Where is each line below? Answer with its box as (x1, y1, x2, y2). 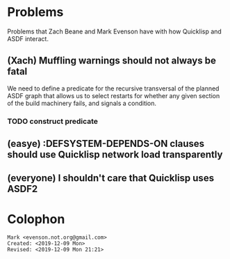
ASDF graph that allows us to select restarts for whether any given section (7, 91, 220, 100)
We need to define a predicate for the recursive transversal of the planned (7, 84, 220, 93)
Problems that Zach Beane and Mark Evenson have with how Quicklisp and (7, 27, 222, 36)
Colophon (7, 211, 65, 227)
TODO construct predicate (7, 116, 99, 126)
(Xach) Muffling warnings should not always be (7, 55, 217, 67)
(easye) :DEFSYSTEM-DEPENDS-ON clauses (7, 138, 205, 150)
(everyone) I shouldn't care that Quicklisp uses (7, 172, 214, 185)
